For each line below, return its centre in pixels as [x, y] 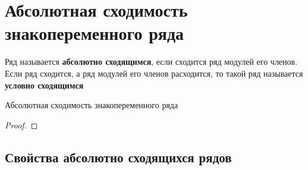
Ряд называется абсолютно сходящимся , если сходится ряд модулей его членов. [151, 62]
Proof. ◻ [21, 125]
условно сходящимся [44, 85]
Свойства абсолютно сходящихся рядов [118, 157]
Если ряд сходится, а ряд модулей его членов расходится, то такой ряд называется [154, 73]
